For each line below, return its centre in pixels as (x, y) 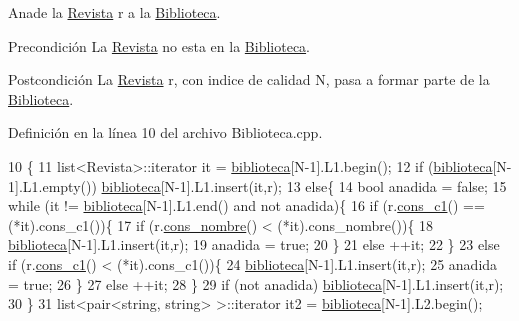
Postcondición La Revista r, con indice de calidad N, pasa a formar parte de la (249, 79)
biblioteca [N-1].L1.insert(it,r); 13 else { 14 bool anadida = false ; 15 (304, 185)
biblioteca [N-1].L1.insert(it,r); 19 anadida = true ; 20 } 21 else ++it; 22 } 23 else (254, 244)
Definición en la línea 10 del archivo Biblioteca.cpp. (165, 132)
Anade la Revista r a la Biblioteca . (114, 12)
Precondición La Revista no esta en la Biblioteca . (159, 45)
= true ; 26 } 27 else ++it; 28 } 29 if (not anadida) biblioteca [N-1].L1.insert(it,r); (256, 283)
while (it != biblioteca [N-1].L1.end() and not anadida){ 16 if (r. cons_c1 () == (246, 205)
